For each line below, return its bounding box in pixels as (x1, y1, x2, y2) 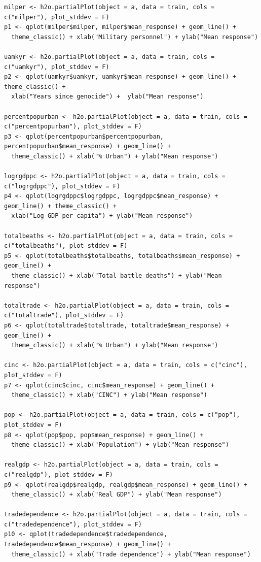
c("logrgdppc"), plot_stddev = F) (4, 182, 121, 190)
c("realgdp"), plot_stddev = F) (4, 471, 113, 478)
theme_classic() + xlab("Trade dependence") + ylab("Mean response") (11, 550, 251, 558)
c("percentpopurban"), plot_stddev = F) (4, 123, 142, 130)
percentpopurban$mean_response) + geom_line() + (4, 143, 171, 150)
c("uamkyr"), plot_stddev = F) (4, 63, 109, 71)
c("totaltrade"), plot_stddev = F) (4, 312, 124, 319)
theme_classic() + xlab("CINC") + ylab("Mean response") (11, 391, 207, 399)
